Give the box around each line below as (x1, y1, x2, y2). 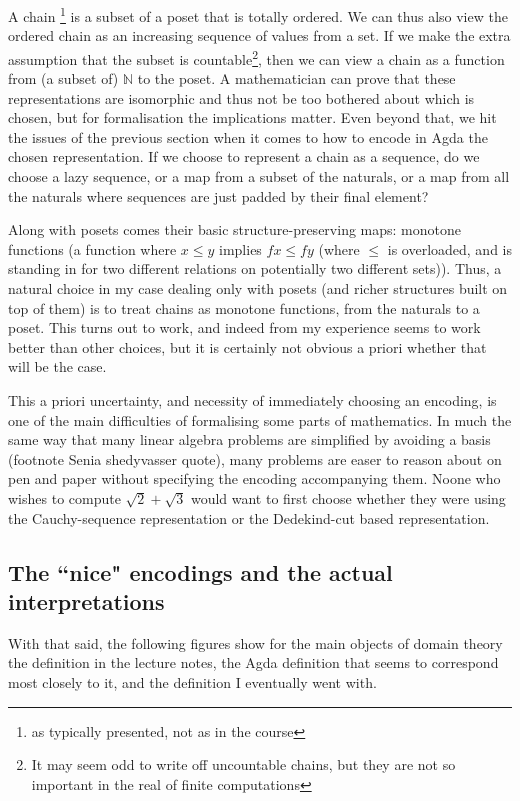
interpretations (8, 585, 165, 616)
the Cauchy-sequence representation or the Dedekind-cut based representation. (8, 507, 490, 528)
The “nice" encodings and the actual (8, 556, 393, 587)
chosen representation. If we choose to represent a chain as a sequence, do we (8, 146, 480, 167)
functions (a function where (8, 238, 177, 259)
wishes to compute (8, 487, 121, 508)
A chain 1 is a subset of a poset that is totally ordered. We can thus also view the (8, 3, 508, 26)
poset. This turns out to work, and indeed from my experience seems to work (8, 317, 481, 338)
